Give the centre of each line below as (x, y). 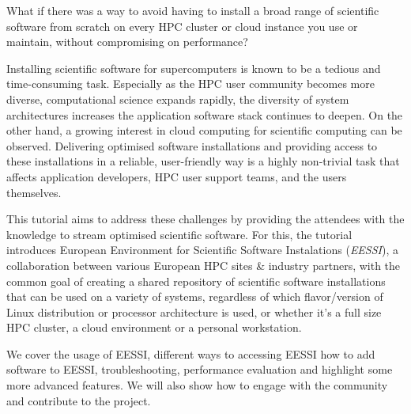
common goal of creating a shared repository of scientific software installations (196, 281)
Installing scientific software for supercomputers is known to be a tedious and (194, 68)
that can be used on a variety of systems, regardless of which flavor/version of (195, 296)
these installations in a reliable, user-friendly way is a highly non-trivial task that (203, 161)
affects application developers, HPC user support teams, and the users (177, 176)
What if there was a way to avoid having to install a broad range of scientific (193, 10)
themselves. (34, 192)
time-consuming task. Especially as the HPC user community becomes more (190, 84)
